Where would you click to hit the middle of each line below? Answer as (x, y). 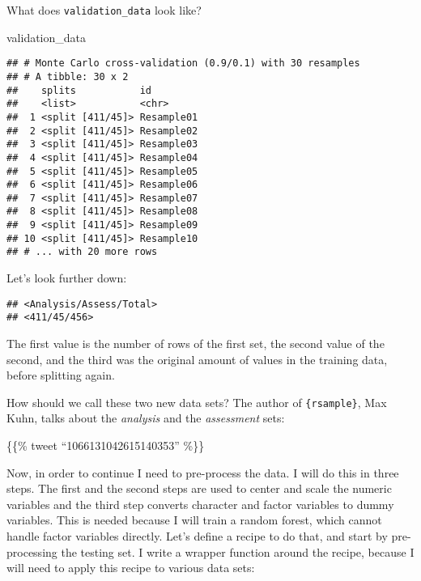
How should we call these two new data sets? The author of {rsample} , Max (197, 402)
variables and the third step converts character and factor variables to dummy (200, 504)
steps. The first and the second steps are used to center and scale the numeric (199, 488)
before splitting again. (61, 375)
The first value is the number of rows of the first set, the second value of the (196, 343)
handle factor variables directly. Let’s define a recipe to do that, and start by (197, 536)
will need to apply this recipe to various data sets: (131, 568)
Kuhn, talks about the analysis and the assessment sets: (146, 418)
